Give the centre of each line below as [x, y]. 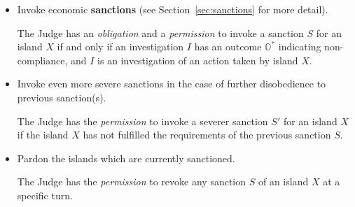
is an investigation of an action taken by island [198, 60]
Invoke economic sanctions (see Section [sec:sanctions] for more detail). [173, 9]
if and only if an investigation [120, 47]
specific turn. [45, 195]
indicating [300, 47]
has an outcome [228, 47]
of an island [283, 181]
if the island [43, 135]
